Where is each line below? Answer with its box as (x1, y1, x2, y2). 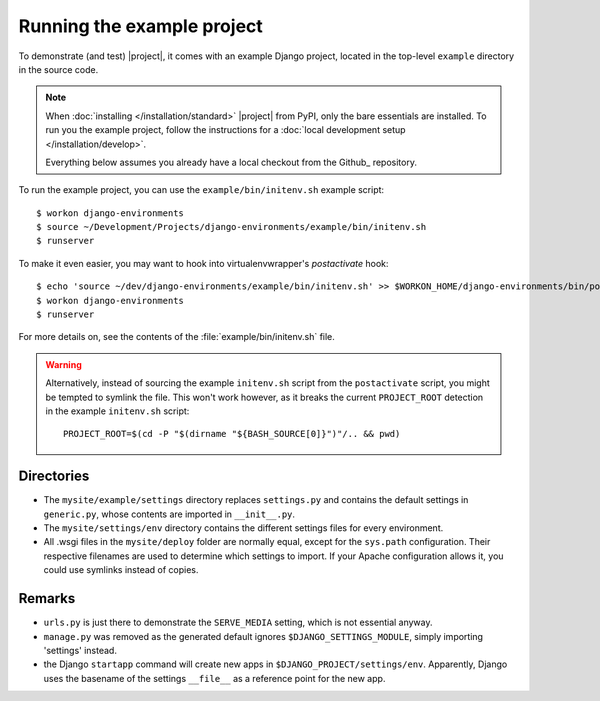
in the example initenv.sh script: (45, 405, 190, 417)
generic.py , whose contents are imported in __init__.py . (43, 508, 295, 520)
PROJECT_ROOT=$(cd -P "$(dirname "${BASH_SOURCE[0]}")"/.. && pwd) (63, 428, 401, 440)
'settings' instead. (43, 644, 117, 656)
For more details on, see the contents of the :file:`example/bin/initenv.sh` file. (18, 331, 335, 343)
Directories (18, 468, 90, 485)
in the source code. (18, 63, 99, 75)
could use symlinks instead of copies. (43, 564, 199, 576)
